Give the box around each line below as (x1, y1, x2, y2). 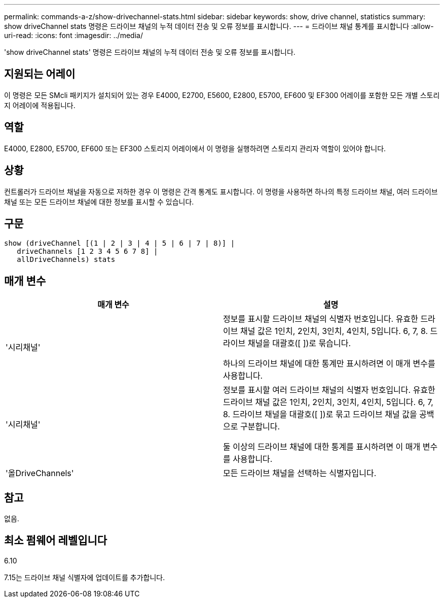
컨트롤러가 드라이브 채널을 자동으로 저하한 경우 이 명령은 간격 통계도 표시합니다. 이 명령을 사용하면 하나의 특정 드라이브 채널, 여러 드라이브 (4, 187, 438, 196)
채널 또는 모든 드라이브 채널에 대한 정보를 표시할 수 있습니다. (4, 197, 194, 206)
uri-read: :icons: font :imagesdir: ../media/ (4, 31, 143, 40)
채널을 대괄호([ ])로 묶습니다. (247, 338, 351, 349)
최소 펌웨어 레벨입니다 (4, 534, 107, 547)
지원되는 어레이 (4, 68, 76, 81)
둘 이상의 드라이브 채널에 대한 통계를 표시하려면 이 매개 (223, 442, 421, 452)
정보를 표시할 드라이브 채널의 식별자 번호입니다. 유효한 (223, 314, 418, 324)
